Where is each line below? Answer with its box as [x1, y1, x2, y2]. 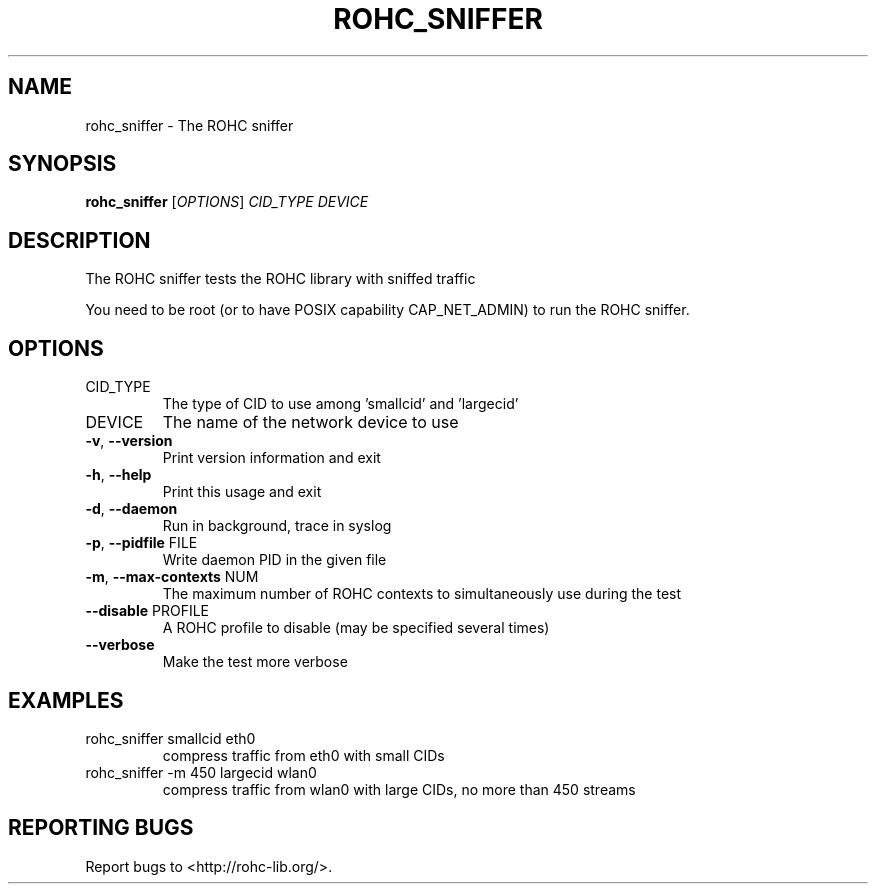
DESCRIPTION [8, 227, 151, 253]
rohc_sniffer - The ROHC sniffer [85, 116, 294, 134]
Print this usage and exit [162, 483, 322, 501]
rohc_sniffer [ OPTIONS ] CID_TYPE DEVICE [85, 193, 369, 211]
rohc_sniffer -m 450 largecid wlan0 [85, 763, 317, 781]
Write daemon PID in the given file [162, 551, 387, 569]
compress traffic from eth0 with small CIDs [162, 746, 445, 764]
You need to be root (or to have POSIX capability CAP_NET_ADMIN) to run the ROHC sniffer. [85, 301, 690, 319]
